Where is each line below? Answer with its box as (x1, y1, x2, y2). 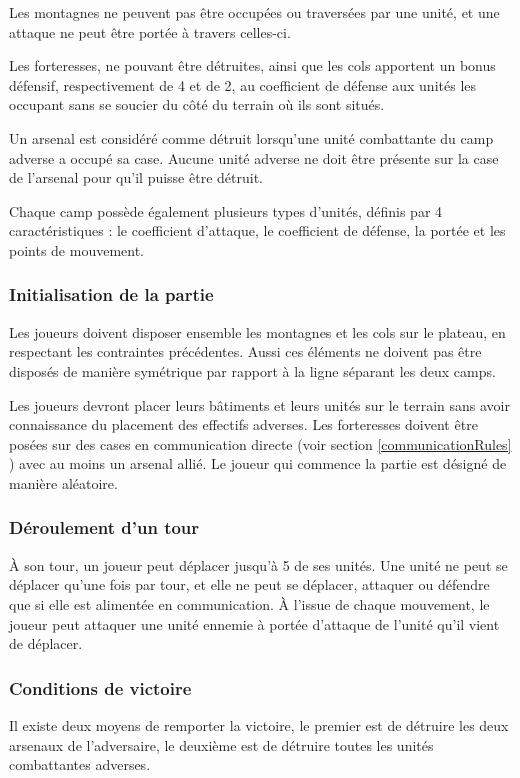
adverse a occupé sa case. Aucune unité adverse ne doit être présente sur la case (9, 147, 499, 168)
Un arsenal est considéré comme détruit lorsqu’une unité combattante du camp (9, 127, 494, 148)
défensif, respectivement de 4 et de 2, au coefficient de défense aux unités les (9, 74, 477, 95)
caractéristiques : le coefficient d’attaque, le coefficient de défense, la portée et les (9, 220, 506, 241)
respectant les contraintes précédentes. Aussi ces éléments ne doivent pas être (9, 341, 482, 362)
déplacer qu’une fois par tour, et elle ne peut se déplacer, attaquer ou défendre (9, 574, 490, 595)
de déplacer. (9, 633, 83, 654)
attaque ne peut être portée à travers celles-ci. (9, 21, 291, 42)
